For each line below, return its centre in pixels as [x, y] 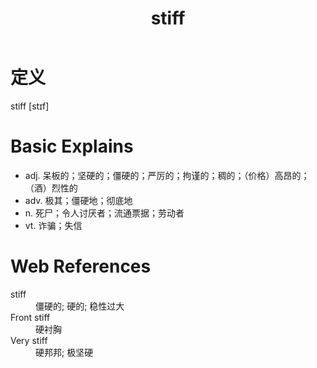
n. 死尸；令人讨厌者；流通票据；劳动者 [104, 213]
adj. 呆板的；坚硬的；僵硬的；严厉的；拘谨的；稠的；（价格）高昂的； [167, 175]
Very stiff [29, 340]
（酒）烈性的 [51, 188]
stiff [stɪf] [30, 106]
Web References [81, 266]
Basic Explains [72, 146]
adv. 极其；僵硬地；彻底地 [78, 200]
